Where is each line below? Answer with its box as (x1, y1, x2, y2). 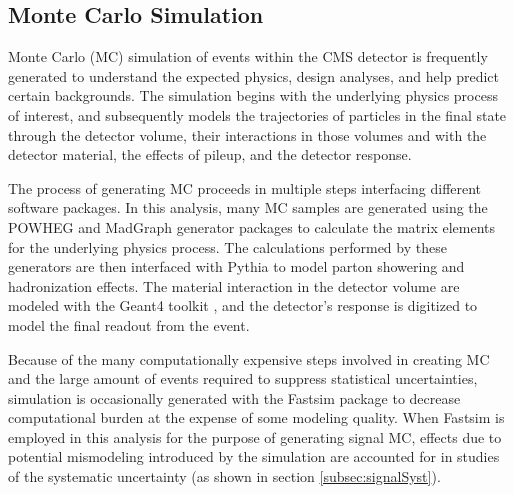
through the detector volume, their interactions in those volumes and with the (8, 124, 487, 145)
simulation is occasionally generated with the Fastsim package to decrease (8, 387, 461, 408)
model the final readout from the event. (8, 314, 250, 335)
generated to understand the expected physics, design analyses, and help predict (8, 65, 499, 86)
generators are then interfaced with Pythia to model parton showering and (8, 256, 465, 277)
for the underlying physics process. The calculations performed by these (8, 236, 447, 257)
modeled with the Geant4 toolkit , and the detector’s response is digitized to (8, 295, 478, 316)
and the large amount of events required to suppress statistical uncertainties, (8, 368, 478, 389)
